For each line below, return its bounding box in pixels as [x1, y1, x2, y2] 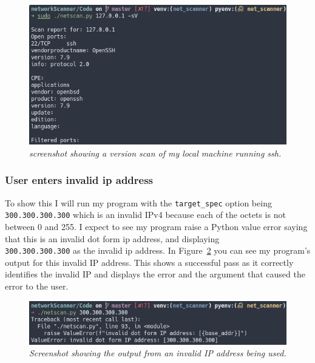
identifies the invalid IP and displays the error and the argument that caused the [5, 268, 305, 280]
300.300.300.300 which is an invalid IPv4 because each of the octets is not [5, 208, 286, 221]
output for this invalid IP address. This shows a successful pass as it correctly [5, 256, 294, 268]
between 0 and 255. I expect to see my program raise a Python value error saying [5, 220, 308, 232]
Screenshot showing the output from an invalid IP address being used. [29, 347, 286, 359]
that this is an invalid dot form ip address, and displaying [5, 232, 220, 245]
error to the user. [5, 279, 69, 292]
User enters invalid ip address [5, 172, 154, 188]
